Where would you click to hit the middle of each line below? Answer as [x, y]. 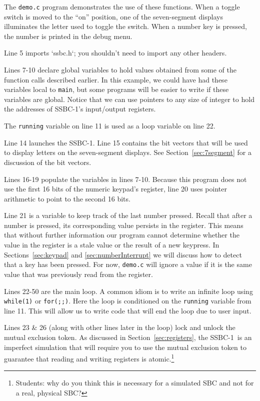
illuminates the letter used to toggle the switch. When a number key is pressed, [125, 26]
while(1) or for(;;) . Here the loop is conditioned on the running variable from [128, 301]
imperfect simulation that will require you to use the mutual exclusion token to [125, 347]
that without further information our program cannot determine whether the [122, 235]
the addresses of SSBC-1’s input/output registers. [80, 109]
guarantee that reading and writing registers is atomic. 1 [89, 358]
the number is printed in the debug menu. [68, 36]
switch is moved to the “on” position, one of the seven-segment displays [113, 16]
